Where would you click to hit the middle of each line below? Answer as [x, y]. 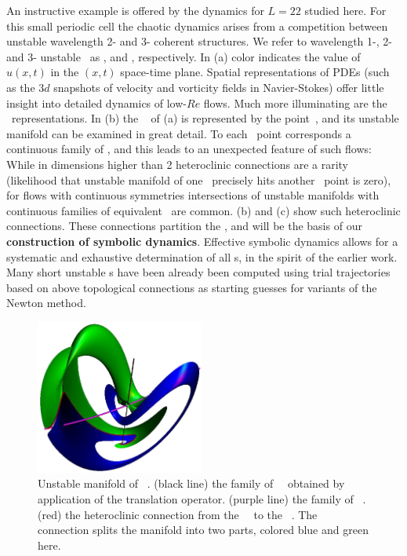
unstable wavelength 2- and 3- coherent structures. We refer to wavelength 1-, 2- [199, 41]
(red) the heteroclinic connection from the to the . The [178, 514]
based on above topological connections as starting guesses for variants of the [192, 287]
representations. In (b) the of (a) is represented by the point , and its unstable [205, 118]
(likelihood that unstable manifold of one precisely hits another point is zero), [199, 179]
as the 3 [25, 87]
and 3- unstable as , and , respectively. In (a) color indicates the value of [184, 56]
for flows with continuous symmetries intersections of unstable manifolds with [193, 195]
